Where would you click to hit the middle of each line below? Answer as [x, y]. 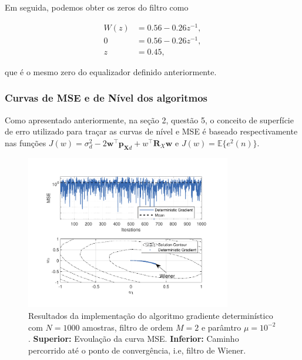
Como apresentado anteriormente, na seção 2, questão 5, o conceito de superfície [149, 120]
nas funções [26, 142]
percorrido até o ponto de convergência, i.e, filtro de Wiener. [137, 350]
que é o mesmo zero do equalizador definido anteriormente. [111, 71]
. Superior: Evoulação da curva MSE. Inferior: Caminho [134, 339]
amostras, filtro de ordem [128, 327]
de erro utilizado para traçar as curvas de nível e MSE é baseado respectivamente [151, 131]
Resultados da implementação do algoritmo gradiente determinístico [151, 315]
